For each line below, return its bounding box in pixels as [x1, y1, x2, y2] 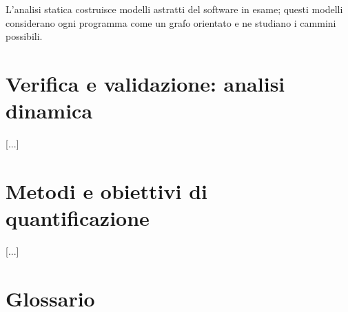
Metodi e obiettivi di [6, 176, 207, 205]
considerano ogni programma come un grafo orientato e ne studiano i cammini [6, 15, 336, 30]
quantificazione [6, 204, 150, 232]
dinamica [6, 96, 93, 125]
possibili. [6, 29, 43, 43]
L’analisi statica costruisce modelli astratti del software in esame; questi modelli [6, 2, 343, 16]
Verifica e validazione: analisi [6, 69, 285, 97]
